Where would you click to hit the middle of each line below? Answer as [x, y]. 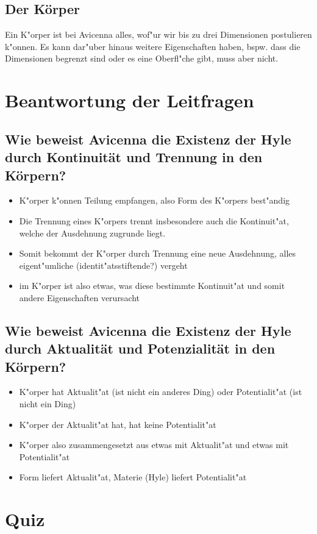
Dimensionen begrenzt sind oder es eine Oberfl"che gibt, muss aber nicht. [142, 58]
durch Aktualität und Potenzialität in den [140, 348]
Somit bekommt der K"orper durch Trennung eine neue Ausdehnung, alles [158, 253]
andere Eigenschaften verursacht [80, 297]
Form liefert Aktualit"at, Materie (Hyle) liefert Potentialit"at [133, 477]
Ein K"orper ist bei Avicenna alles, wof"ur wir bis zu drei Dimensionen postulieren [158, 34]
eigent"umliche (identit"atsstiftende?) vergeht [103, 265]
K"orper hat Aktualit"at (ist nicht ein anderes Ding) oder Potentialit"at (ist [161, 392]
